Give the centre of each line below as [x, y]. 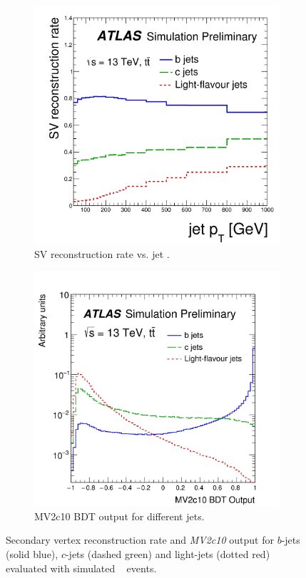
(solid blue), [32, 554]
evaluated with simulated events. [81, 568]
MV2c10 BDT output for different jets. [119, 516]
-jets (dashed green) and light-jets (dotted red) [168, 554]
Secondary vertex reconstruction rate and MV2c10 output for [140, 540]
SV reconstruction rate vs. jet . [102, 253]
